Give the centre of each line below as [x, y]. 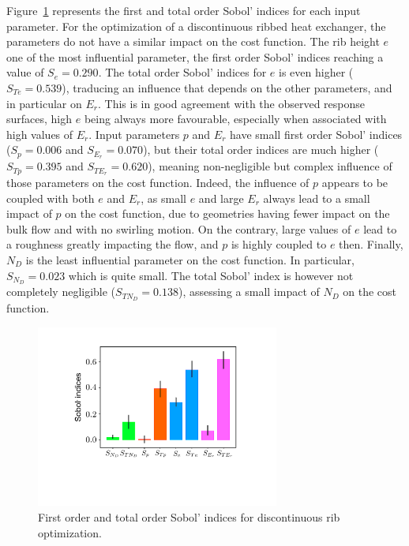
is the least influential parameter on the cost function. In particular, [190, 260]
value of [25, 72]
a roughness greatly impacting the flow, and [113, 244]
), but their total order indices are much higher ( [261, 150]
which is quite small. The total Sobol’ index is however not [211, 275]
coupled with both [51, 198]
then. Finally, [371, 244]
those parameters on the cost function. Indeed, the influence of [158, 183]
